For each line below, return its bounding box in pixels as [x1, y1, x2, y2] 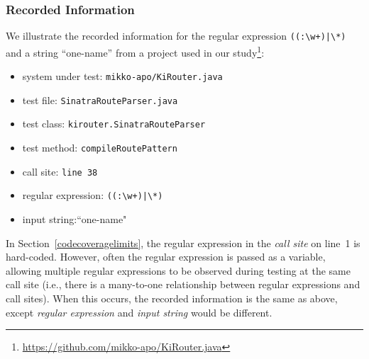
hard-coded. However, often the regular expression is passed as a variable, [6, 249, 326, 264]
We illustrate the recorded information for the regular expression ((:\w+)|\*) [6, 28, 346, 43]
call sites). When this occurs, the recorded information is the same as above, [6, 291, 338, 306]
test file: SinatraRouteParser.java [22, 92, 178, 107]
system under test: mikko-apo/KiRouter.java [22, 69, 223, 84]
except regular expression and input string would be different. [6, 304, 272, 319]
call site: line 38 [22, 164, 98, 178]
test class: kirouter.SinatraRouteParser [22, 116, 206, 131]
